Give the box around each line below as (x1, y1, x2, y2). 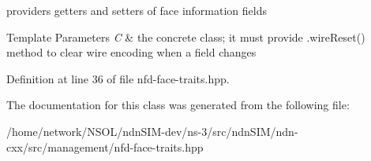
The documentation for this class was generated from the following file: (6, 97, 350, 113)
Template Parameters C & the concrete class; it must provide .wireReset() (6, 28, 365, 45)
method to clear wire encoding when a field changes (6, 44, 257, 60)
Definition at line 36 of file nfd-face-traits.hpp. (6, 70, 230, 86)
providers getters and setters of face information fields (6, 2, 267, 18)
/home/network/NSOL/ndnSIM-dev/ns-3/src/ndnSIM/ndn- (6, 123, 298, 139)
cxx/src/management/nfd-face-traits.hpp (6, 138, 204, 155)
